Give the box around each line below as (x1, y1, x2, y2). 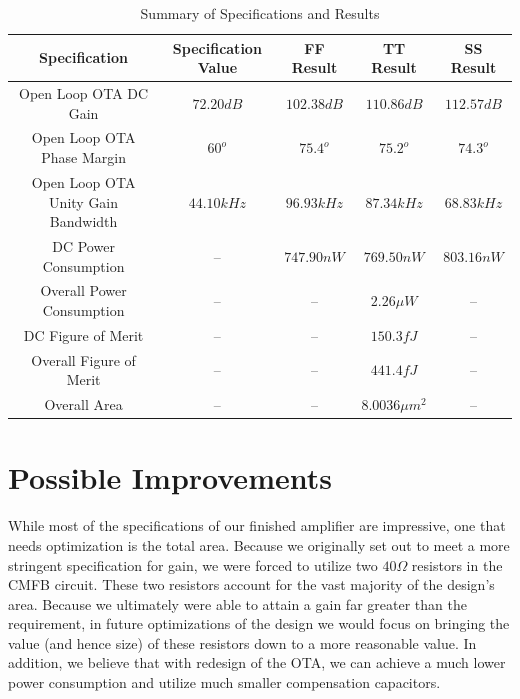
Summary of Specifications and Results (140, 3, 380, 23)
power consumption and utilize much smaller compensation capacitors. (8, 672, 441, 693)
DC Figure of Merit (23, 324, 144, 345)
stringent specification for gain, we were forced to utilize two (8, 554, 378, 575)
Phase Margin (41, 147, 126, 168)
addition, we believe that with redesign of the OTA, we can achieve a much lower (8, 652, 506, 673)
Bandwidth (49, 211, 118, 232)
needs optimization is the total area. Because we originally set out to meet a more (8, 534, 510, 555)
